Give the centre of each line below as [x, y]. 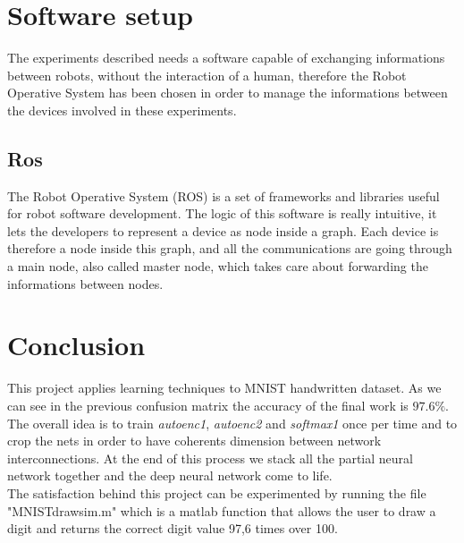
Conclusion [76, 345]
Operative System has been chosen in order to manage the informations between [228, 93]
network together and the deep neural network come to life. [170, 475]
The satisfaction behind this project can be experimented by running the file [217, 492]
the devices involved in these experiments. [122, 110]
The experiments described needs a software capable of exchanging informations [226, 58]
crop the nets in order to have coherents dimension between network [194, 441]
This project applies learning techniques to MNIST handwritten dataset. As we [224, 388]
